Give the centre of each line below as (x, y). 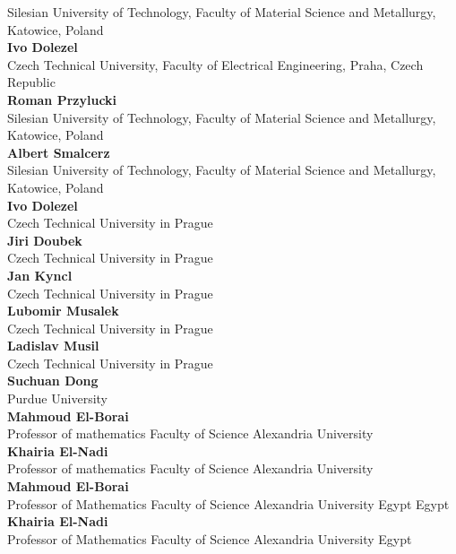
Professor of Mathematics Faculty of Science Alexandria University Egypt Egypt (228, 503)
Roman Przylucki (62, 99)
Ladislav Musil (53, 346)
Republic (31, 82)
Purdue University (57, 398)
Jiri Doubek (45, 240)
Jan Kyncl (40, 275)
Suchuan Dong (53, 381)
